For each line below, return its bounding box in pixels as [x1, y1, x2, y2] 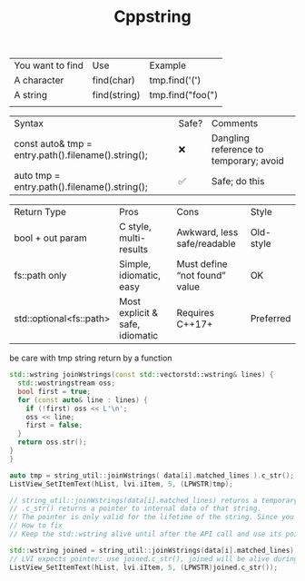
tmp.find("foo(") [149, 89, 219, 102]
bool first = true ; [17, 387, 92, 396]
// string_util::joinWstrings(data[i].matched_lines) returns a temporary [9, 496, 299, 505]
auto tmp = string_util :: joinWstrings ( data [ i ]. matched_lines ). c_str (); [9, 470, 295, 480]
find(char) [92, 74, 136, 87]
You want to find [14, 59, 84, 72]
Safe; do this [212, 175, 265, 188]
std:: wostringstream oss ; [17, 379, 116, 388]
